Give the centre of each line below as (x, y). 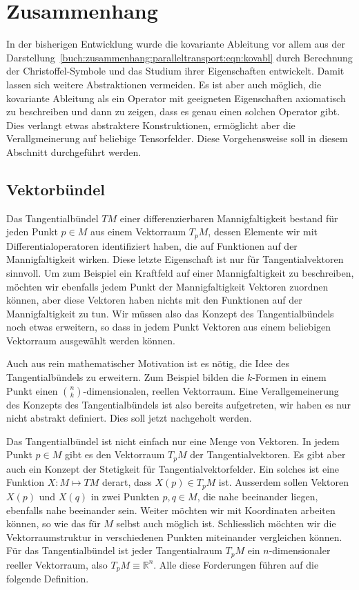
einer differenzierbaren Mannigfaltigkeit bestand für (229, 218)
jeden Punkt (32, 232)
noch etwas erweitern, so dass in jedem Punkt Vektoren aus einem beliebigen (169, 327)
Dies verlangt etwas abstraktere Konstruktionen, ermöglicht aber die (151, 125)
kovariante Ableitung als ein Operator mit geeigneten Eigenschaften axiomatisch (176, 98)
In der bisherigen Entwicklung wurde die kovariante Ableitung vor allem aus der (176, 44)
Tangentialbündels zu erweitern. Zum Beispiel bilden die (125, 377)
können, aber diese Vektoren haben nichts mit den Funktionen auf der (154, 300)
